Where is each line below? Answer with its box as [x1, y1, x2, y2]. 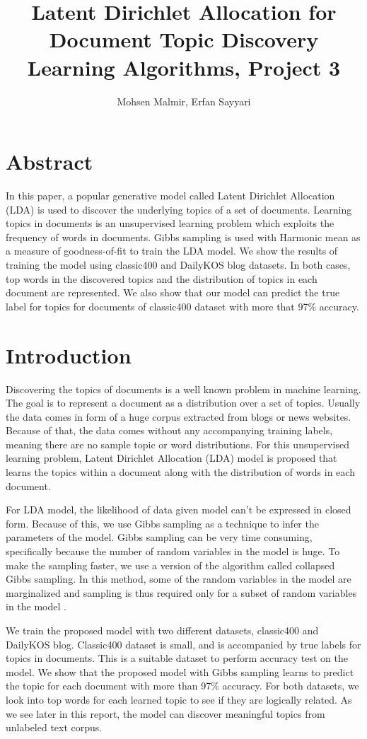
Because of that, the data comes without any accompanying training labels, [6, 423, 333, 438]
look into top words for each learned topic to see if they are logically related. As [6, 692, 352, 706]
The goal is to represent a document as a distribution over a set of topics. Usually [6, 395, 361, 410]
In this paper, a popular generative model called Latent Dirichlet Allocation [6, 188, 335, 203]
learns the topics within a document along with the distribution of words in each [6, 465, 355, 479]
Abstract [6, 147, 93, 176]
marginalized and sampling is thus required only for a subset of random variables [6, 585, 357, 600]
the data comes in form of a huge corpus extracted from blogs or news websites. [6, 409, 351, 424]
